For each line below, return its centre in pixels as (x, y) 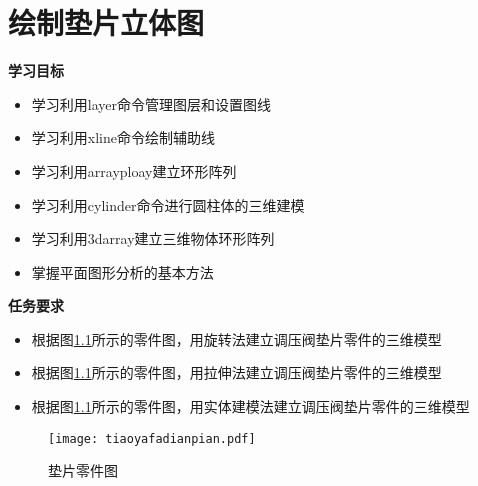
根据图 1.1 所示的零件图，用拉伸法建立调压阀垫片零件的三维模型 (236, 372)
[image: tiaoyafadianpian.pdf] (152, 438)
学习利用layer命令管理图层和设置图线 (151, 103)
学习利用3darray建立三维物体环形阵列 (153, 238)
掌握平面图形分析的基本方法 (122, 271)
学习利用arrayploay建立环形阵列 (134, 170)
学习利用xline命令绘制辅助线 (123, 137)
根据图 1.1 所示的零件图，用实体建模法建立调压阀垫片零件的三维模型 (250, 406)
